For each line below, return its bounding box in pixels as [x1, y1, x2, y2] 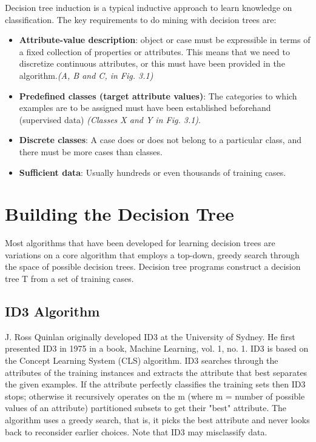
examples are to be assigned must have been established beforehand [19, 101, 271, 114]
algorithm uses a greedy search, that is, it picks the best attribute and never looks [5, 413, 310, 426]
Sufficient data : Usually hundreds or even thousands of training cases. [19, 166, 286, 178]
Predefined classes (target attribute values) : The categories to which [19, 89, 297, 102]
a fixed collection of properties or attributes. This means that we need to [19, 45, 290, 58]
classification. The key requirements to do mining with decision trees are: [5, 13, 277, 25]
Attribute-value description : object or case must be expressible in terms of [19, 33, 311, 46]
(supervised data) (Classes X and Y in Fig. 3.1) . [19, 113, 201, 126]
